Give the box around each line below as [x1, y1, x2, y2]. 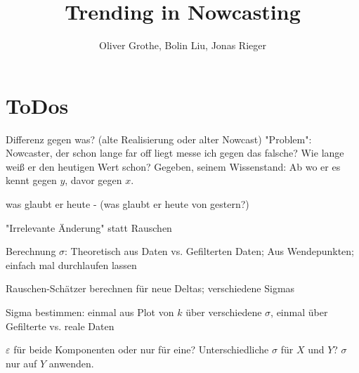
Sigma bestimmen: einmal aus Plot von [6, 305, 174, 319]
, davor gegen [65, 173, 122, 188]
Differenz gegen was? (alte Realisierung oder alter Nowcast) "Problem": [6, 131, 312, 146]
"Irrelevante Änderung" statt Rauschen [6, 220, 172, 235]
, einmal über [270, 305, 328, 319]
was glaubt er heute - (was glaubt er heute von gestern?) [6, 197, 249, 211]
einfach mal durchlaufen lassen [6, 257, 137, 272]
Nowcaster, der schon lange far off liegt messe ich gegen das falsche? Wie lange [6, 145, 344, 160]
